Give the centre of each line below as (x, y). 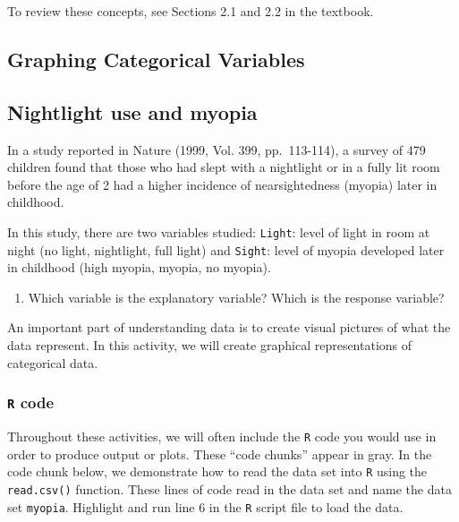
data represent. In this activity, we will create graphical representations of (210, 345)
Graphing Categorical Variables (156, 59)
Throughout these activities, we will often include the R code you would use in (222, 436)
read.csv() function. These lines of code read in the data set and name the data (229, 488)
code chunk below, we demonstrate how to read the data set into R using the (217, 471)
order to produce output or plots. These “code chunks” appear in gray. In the (220, 454)
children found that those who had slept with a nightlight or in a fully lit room (224, 167)
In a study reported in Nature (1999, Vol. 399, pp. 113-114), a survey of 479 (217, 149)
